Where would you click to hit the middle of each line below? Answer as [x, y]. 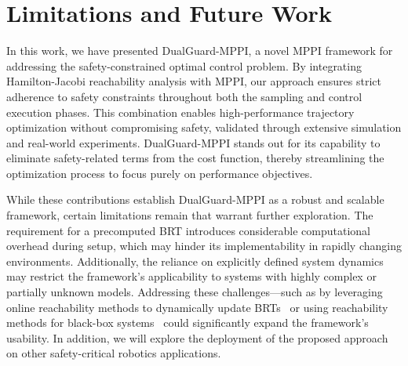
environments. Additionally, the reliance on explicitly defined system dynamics [195, 261]
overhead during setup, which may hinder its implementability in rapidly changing [204, 246]
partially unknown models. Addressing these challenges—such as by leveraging [195, 292]
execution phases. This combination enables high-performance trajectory [180, 112]
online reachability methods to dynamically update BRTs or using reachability [197, 307]
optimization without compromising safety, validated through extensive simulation [204, 127]
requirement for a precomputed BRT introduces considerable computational [188, 230]
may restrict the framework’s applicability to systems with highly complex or [191, 276]
